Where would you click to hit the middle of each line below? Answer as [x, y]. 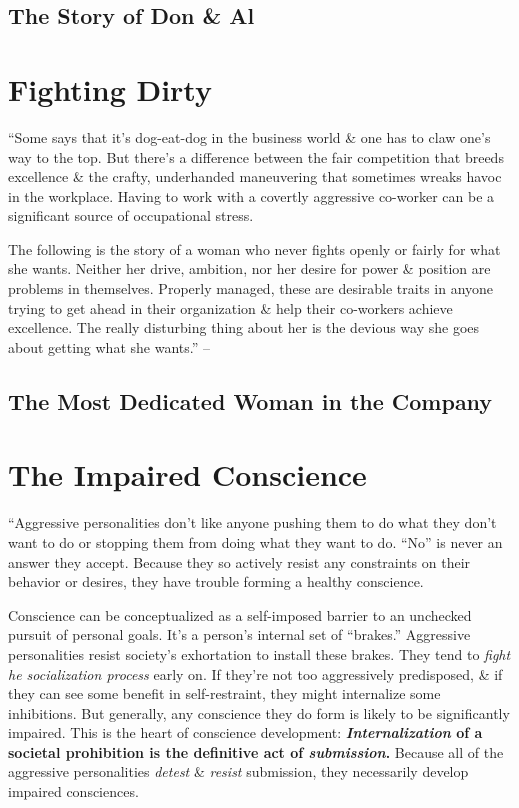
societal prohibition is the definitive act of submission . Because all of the [256, 751]
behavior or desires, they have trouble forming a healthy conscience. [216, 581]
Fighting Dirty [110, 88]
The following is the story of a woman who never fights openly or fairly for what [254, 248]
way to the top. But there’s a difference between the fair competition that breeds [256, 156]
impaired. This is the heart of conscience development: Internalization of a [245, 732]
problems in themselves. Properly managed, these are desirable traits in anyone [251, 288]
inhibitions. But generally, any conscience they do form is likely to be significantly [259, 712]
